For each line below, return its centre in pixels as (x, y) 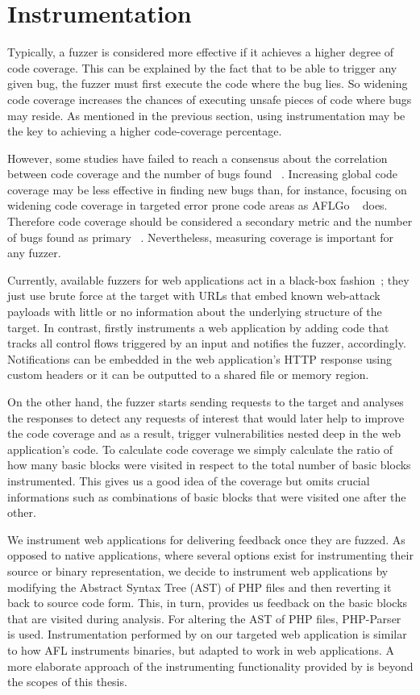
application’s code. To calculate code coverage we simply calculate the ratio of (200, 449)
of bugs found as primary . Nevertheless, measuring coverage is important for (201, 237)
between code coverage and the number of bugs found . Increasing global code (203, 174)
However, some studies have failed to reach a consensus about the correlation (198, 158)
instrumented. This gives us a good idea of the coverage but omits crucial (189, 480)
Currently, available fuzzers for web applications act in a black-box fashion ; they (208, 279)
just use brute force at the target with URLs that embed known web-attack (194, 295)
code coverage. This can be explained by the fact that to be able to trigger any (202, 67)
